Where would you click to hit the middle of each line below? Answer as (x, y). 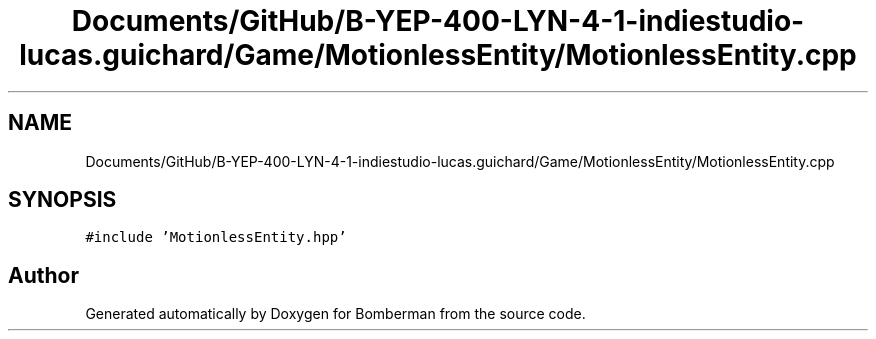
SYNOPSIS (62, 200)
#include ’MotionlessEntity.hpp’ (216, 237)
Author (43, 275)
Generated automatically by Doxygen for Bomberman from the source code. (335, 314)
